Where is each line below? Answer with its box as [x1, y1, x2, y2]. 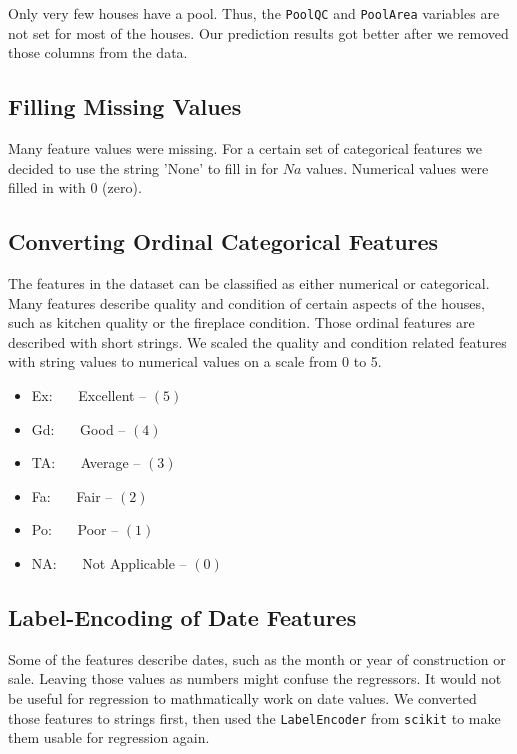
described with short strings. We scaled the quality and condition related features [8, 331, 507, 352]
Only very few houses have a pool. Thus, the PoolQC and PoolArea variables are [8, 3, 500, 23]
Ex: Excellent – [31, 385, 147, 405]
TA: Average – [31, 452, 141, 473]
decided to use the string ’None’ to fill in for [8, 157, 279, 178]
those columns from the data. [8, 42, 188, 63]
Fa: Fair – [31, 485, 113, 506]
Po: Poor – [31, 519, 119, 540]
